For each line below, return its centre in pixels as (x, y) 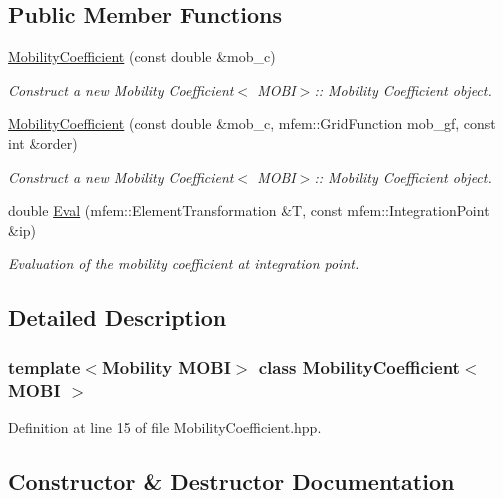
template (44, 366)
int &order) (43, 142)
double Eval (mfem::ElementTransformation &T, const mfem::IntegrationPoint (249, 210)
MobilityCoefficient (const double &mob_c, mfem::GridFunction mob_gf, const (252, 123)
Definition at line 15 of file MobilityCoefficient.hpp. (165, 426)
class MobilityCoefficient (359, 366)
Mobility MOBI (166, 366)
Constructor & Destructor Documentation (231, 480)
